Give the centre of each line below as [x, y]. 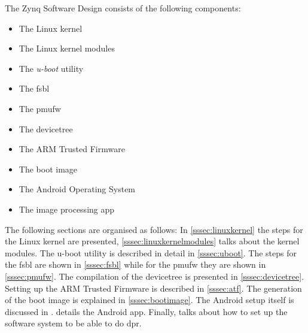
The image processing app [67, 209]
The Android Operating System [77, 189]
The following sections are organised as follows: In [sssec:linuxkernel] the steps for [154, 229]
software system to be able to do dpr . [73, 323]
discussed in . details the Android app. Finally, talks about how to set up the [146, 311]
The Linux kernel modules [67, 48]
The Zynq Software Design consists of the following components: [123, 8]
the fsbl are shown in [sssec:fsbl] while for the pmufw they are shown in [135, 264]
